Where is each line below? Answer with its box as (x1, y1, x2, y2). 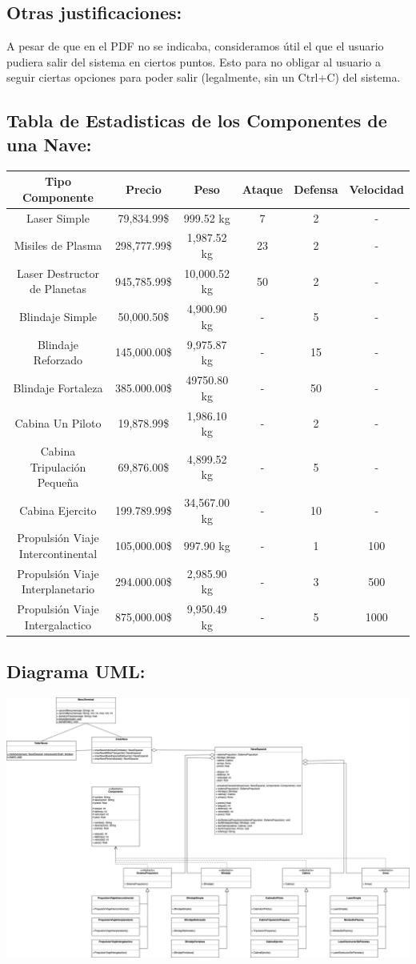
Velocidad (349, 180, 404, 197)
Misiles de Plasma (14, 237, 102, 254)
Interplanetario (21, 580, 95, 597)
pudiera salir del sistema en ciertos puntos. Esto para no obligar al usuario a (6, 53, 382, 70)
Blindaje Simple (18, 308, 97, 325)
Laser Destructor (17, 264, 99, 281)
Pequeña (37, 474, 79, 491)
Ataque (242, 180, 283, 197)
